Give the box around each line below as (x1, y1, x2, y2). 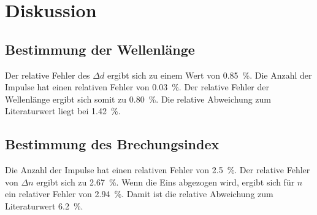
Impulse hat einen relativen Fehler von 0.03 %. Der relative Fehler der (5, 80, 270, 93)
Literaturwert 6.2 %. (5, 199, 83, 212)
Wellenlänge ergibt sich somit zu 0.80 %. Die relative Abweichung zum (5, 92, 271, 105)
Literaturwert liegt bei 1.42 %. (5, 104, 121, 117)
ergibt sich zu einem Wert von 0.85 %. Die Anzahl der (107, 68, 312, 81)
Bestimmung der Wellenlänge (5, 39, 195, 58)
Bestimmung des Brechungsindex (5, 135, 220, 154)
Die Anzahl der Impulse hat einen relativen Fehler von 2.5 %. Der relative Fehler (5, 163, 310, 176)
